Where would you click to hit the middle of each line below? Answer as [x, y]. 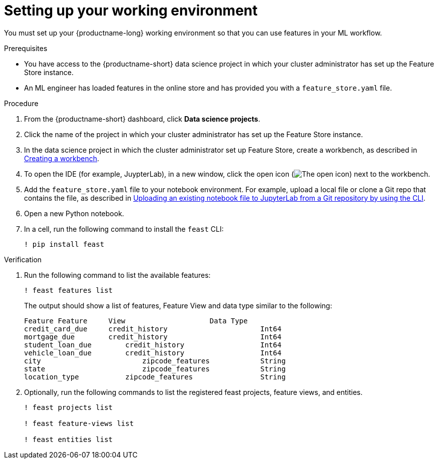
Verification [23, 259]
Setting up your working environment [131, 11]
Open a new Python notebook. [74, 213]
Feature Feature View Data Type [136, 321]
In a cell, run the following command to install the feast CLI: [124, 229]
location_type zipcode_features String [155, 377]
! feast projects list [69, 407]
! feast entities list [69, 439]
